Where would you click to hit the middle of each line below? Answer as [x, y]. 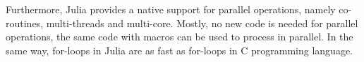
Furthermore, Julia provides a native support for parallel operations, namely [171, 9]
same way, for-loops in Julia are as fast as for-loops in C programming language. [180, 50]
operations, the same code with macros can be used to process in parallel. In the [180, 37]
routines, [25, 23]
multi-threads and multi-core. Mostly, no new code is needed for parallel [202, 23]
